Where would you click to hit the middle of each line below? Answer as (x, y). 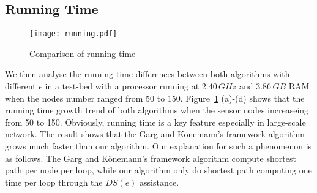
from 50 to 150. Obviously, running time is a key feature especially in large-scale (155, 122)
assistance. (159, 182)
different (21, 86)
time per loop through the (54, 182)
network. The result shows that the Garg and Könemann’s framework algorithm (155, 134)
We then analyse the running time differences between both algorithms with (147, 74)
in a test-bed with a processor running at (122, 86)
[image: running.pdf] (73, 34)
